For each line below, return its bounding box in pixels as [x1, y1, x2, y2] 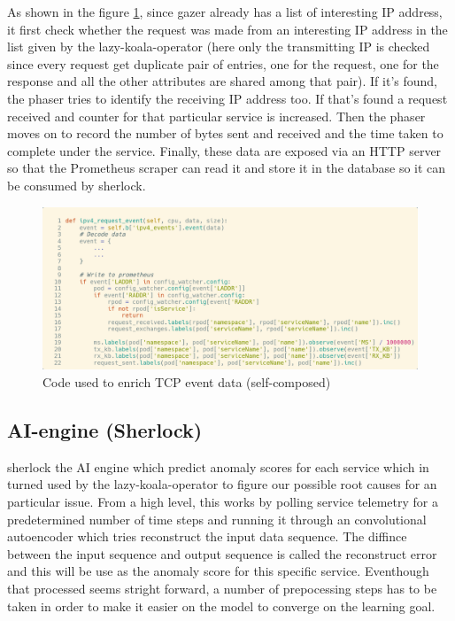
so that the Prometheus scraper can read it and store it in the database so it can [7, 159, 446, 177]
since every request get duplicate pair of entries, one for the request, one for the [7, 54, 439, 73]
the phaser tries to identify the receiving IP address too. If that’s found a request [7, 89, 448, 107]
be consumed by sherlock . [7, 175, 146, 194]
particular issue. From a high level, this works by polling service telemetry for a [7, 492, 438, 510]
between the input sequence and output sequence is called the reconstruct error [7, 544, 437, 563]
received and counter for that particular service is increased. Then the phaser [7, 106, 426, 125]
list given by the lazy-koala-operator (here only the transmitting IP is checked [7, 37, 430, 56]
